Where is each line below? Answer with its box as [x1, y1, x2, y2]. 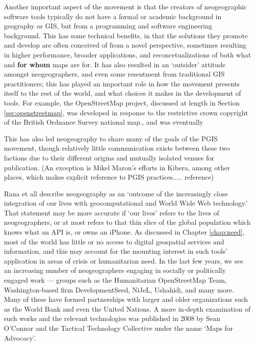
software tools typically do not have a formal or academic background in [4, 11, 222, 21]
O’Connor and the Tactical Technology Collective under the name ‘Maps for [4, 323, 233, 333]
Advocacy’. [4, 332, 36, 343]
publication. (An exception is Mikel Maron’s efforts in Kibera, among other [4, 162, 230, 172]
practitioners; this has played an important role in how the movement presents [4, 78, 240, 88]
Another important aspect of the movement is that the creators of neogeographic [4, 1, 247, 11]
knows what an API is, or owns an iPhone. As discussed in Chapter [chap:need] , [4, 227, 245, 237]
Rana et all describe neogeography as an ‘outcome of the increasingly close [4, 188, 228, 198]
